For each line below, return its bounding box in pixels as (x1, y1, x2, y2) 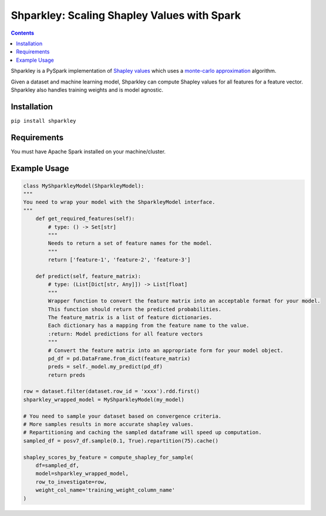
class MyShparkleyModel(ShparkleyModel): (23, 182, 144, 189)
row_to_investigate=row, (35, 478, 107, 485)
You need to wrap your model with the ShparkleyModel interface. (23, 199, 216, 206)
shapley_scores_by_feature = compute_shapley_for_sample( (23, 454, 194, 461)
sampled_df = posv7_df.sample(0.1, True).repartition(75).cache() (23, 437, 219, 444)
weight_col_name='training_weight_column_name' (35, 487, 176, 494)
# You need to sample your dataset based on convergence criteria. (23, 413, 222, 420)
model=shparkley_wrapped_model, (35, 470, 129, 477)
